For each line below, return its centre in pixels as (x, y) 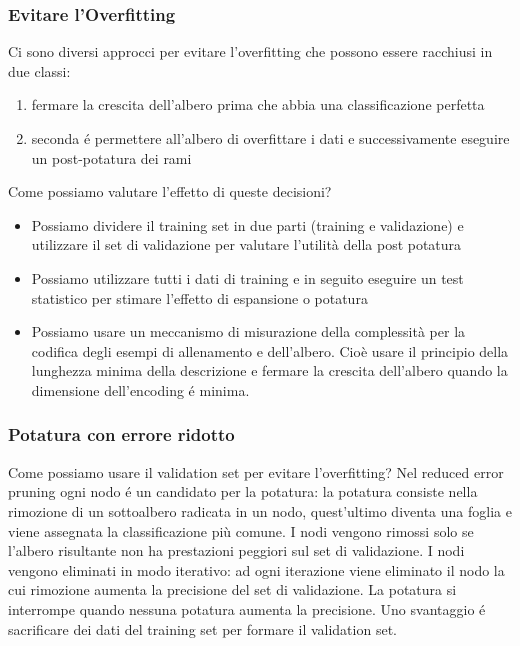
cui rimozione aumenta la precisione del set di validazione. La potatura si (232, 589)
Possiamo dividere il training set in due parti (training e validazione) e (247, 224)
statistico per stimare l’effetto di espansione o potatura (199, 297)
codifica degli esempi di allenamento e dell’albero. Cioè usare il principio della (270, 350)
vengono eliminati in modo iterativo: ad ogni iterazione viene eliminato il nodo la (256, 569)
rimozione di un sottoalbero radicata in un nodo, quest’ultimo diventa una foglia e (260, 510)
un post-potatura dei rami (111, 157)
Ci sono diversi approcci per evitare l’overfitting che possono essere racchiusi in (250, 51)
